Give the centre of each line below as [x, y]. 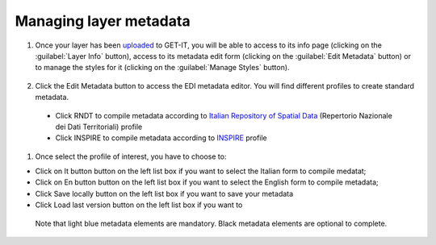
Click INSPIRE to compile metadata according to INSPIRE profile [161, 138]
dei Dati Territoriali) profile [99, 127]
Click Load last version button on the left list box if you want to [139, 205]
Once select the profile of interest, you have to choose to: [131, 156]
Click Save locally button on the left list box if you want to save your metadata [164, 193]
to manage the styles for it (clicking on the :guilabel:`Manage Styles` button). [162, 68]
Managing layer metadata [103, 21]
